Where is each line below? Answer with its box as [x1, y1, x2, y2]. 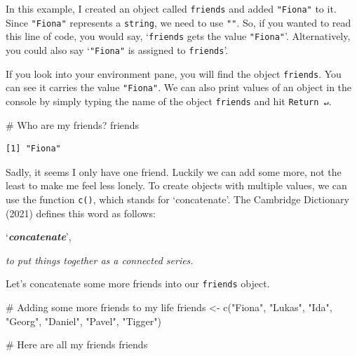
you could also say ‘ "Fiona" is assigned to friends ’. [6, 42, 229, 57]
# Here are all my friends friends [6, 337, 148, 352]
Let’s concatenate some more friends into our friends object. [6, 276, 270, 291]
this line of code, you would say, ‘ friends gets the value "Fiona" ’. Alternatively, [6, 29, 351, 43]
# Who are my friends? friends [6, 117, 140, 132]
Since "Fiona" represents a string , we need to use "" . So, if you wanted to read [6, 15, 351, 29]
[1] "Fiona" [6, 144, 61, 154]
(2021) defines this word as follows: [6, 205, 156, 220]
